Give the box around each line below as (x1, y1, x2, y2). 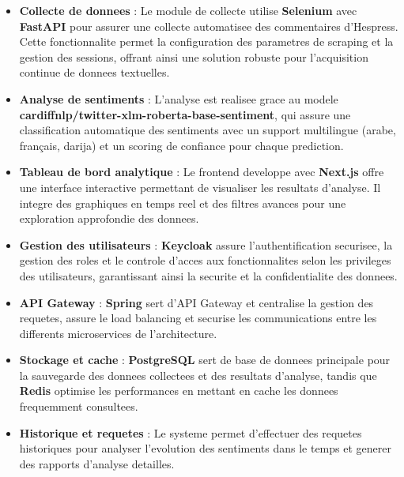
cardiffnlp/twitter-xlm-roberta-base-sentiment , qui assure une (19, 106, 351, 122)
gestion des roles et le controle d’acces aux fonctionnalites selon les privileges (19, 252, 391, 269)
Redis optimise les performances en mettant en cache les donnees (19, 382, 338, 399)
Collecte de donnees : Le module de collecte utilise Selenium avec (19, 2, 357, 18)
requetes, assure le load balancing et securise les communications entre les (19, 310, 377, 326)
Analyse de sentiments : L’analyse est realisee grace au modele (19, 90, 338, 107)
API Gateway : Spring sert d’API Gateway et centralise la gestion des (19, 294, 374, 310)
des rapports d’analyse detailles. (19, 455, 175, 471)
